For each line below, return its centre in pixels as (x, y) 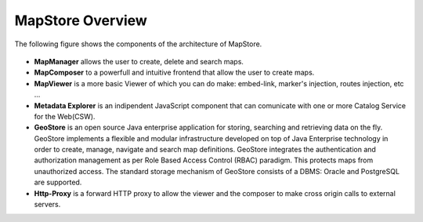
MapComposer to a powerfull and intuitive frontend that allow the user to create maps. (174, 73)
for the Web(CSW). (65, 116)
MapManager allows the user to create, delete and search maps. (139, 61)
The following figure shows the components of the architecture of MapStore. (138, 44)
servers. (47, 205)
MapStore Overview (81, 20)
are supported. (58, 182)
